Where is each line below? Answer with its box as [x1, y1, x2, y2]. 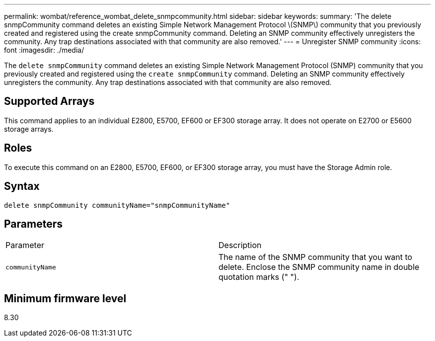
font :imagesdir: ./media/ [4, 46, 84, 54]
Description [218, 240, 262, 251]
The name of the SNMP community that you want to [218, 252, 413, 262]
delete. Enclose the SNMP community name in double [218, 262, 420, 272]
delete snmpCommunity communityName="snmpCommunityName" [4, 201, 230, 209]
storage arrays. [4, 124, 54, 133]
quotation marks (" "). [218, 272, 299, 282]
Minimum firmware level [4, 292, 127, 305]
